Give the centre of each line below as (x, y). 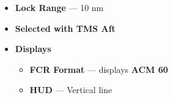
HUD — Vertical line (71, 90)
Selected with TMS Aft (65, 28)
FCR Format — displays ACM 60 (99, 69)
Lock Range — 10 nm (59, 7)
